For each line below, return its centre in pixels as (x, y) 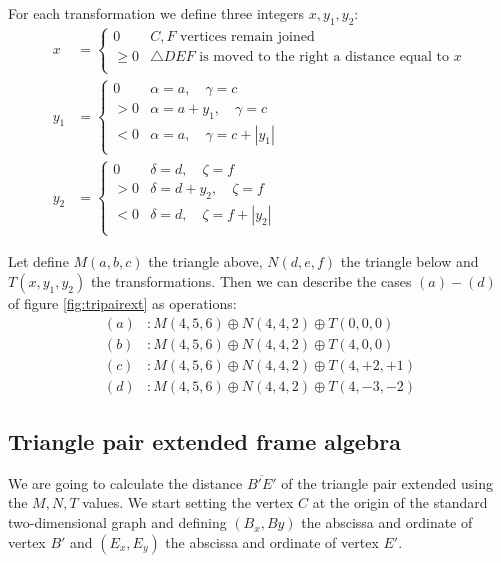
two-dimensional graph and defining (117, 522)
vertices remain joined (247, 37)
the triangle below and (409, 261)
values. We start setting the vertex (188, 502)
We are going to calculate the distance (125, 482)
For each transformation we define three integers (156, 13)
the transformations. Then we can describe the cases (251, 280)
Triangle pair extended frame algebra (204, 441)
